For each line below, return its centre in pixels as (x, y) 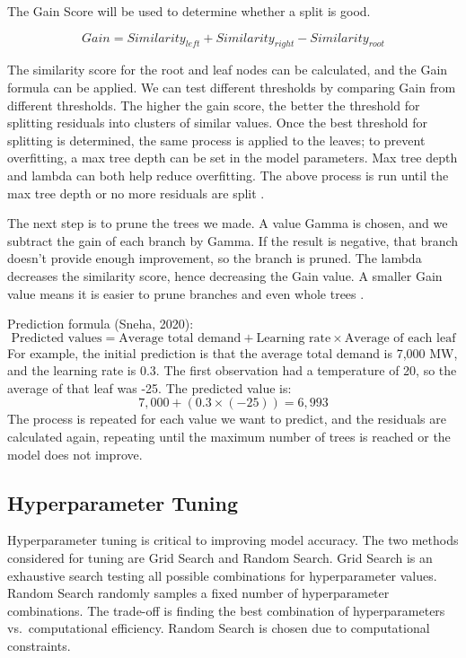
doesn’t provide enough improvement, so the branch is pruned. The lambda (215, 258)
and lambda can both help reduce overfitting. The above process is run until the (228, 175)
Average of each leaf (400, 338)
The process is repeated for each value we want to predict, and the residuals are (227, 419)
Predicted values (57, 338)
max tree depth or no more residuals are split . (136, 193)
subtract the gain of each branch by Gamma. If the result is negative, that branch (233, 240)
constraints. (39, 646)
